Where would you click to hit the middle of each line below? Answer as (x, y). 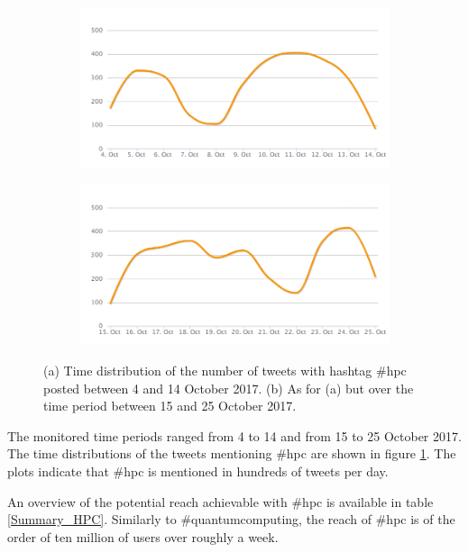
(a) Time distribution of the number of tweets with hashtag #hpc (225, 371)
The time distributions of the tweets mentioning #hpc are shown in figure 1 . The (232, 453)
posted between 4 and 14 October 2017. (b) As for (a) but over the (229, 388)
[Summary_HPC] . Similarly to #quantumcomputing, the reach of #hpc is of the (231, 519)
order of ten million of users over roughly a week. (143, 536)
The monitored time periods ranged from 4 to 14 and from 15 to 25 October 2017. (234, 435)
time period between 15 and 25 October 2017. (170, 406)
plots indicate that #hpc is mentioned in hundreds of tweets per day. (198, 471)
